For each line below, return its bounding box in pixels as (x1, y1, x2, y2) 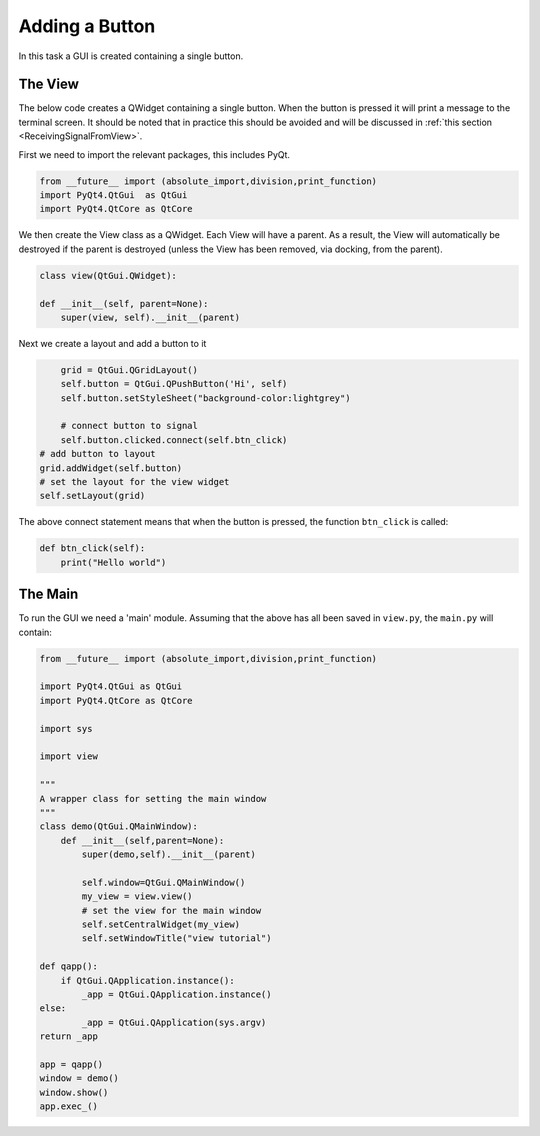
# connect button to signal (60, 420, 199, 432)
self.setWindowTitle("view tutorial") (81, 933, 272, 944)
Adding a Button (18, 15, 156, 37)
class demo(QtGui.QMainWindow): (39, 821, 199, 832)
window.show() (39, 1086, 109, 1098)
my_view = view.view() (81, 891, 194, 902)
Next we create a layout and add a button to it (18, 337, 207, 349)
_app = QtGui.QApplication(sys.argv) (81, 1016, 267, 1028)
